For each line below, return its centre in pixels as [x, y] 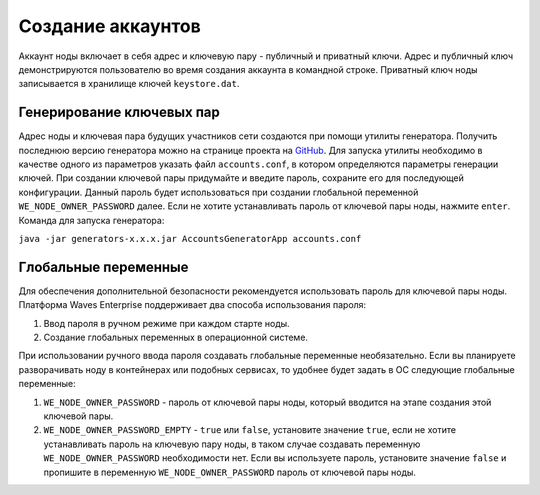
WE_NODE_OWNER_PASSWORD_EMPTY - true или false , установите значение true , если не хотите [250, 430]
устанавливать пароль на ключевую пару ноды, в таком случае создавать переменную [232, 444]
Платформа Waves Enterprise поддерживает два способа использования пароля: [192, 305]
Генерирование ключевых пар [119, 112]
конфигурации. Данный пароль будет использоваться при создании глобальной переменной [218, 192]
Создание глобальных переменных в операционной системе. [176, 337]
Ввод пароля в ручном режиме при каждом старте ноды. [166, 323]
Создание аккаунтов [110, 26]
